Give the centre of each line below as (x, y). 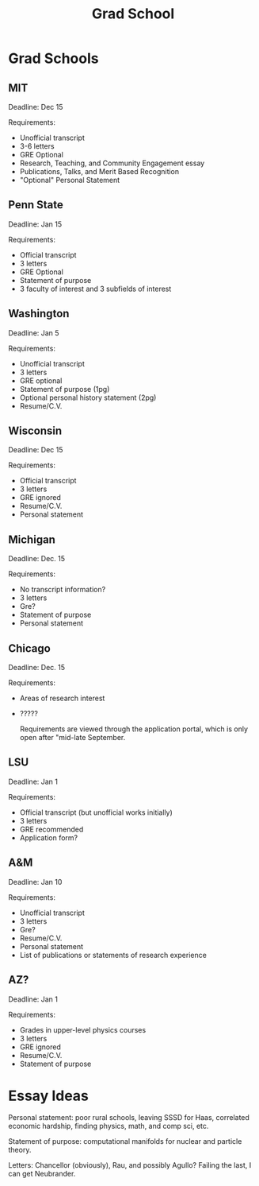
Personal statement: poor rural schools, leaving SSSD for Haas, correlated (129, 1118)
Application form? (49, 837)
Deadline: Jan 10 (35, 882)
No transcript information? (63, 590)
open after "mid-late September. (72, 738)
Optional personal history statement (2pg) (88, 397)
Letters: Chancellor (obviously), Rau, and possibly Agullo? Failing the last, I (130, 1165)
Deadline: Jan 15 (35, 224)
